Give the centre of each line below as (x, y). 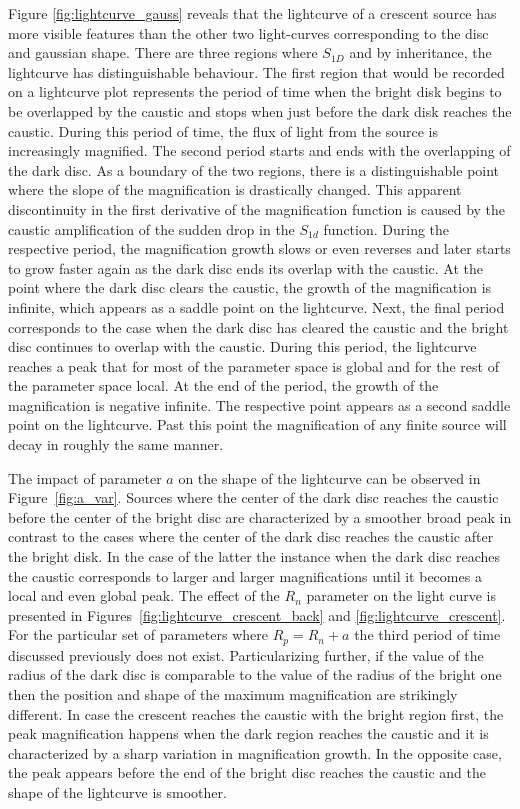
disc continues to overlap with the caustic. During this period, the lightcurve (242, 346)
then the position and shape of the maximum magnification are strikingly (233, 694)
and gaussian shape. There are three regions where (163, 52)
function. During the (386, 228)
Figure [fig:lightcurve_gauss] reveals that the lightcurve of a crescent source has (252, 13)
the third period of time (427, 634)
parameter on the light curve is (401, 595)
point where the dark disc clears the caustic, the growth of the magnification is (250, 287)
